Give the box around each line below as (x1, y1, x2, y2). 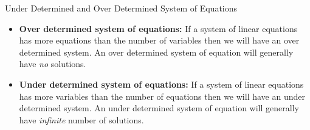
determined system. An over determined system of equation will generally (19, 45, 294, 58)
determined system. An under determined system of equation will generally (19, 102, 299, 114)
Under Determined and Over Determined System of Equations (5, 2, 238, 14)
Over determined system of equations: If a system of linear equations (19, 22, 298, 34)
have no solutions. (19, 57, 86, 70)
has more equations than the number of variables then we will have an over (19, 34, 300, 47)
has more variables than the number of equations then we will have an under (19, 89, 305, 102)
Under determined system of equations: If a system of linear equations (19, 77, 304, 90)
